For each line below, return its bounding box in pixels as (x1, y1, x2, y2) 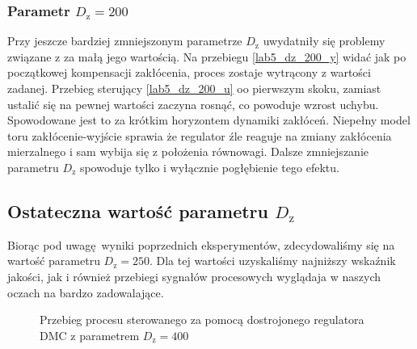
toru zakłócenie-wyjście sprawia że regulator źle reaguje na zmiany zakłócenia (7, 127, 392, 144)
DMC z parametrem (40, 326, 140, 343)
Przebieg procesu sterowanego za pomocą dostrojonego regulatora (40, 311, 364, 328)
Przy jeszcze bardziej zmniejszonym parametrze (7, 32, 242, 49)
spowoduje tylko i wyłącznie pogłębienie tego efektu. (79, 158, 339, 175)
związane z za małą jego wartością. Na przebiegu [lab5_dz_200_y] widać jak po (7, 48, 406, 65)
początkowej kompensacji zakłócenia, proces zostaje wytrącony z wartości (7, 64, 371, 81)
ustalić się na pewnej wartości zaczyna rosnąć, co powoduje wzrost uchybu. (7, 95, 379, 112)
